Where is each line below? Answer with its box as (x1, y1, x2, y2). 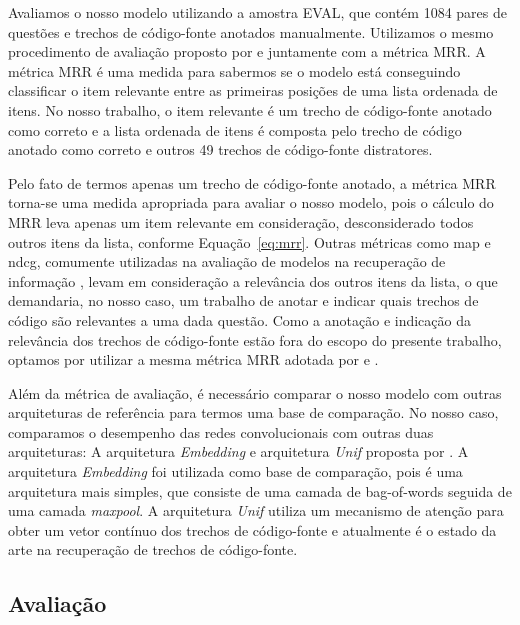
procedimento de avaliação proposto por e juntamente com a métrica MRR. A (8, 41, 486, 62)
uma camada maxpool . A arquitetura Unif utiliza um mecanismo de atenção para (8, 500, 504, 521)
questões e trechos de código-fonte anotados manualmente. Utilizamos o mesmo (8, 21, 494, 42)
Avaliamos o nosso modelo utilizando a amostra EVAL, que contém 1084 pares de (8, 2, 507, 22)
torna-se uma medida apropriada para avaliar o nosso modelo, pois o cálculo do (8, 192, 494, 213)
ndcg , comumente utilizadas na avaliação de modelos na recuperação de (8, 251, 446, 272)
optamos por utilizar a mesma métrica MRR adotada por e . (8, 349, 379, 370)
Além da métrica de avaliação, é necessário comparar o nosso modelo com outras (8, 382, 502, 403)
